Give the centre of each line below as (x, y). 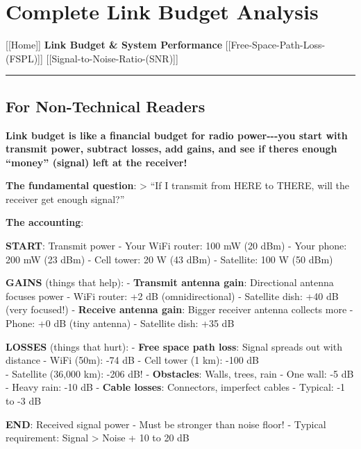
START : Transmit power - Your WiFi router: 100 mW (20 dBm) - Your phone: (176, 246)
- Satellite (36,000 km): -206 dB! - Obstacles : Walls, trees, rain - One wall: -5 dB (180, 373)
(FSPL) (22, 58)
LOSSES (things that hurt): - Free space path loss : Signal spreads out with (174, 346)
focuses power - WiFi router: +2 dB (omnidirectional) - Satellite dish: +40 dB (172, 296)
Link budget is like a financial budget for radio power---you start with (177, 135)
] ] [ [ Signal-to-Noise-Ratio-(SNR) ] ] (108, 58)
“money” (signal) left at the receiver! (96, 162)
